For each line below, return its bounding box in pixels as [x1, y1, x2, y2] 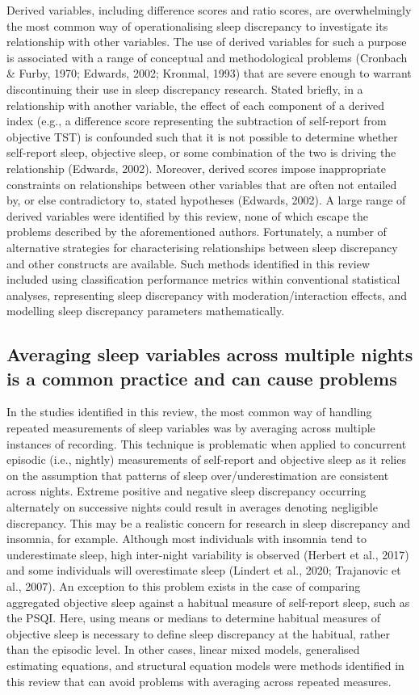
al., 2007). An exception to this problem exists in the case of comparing [6, 578, 361, 594]
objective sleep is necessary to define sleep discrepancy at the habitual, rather [6, 625, 391, 642]
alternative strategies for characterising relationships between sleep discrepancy [6, 238, 398, 255]
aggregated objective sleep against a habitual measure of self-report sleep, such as [6, 593, 410, 610]
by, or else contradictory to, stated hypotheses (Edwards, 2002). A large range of [6, 192, 406, 208]
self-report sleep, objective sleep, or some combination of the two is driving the [6, 144, 396, 161]
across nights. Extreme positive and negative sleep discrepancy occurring [6, 482, 367, 499]
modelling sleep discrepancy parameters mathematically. [6, 302, 285, 319]
